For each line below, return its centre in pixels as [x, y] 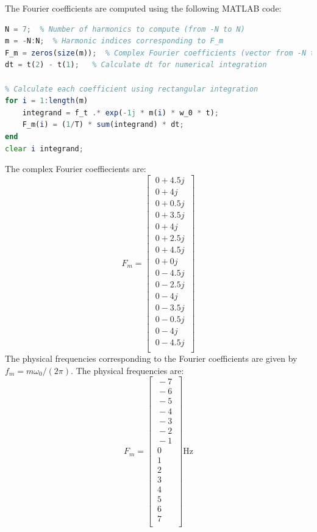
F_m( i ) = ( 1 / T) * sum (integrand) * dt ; [103, 125]
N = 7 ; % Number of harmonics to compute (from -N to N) [125, 29]
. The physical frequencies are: [127, 370]
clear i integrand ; [44, 149]
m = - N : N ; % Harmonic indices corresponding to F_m [114, 41]
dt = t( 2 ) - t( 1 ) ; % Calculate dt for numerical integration [136, 65]
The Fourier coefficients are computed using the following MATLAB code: [143, 8]
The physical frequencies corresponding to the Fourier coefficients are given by [151, 358]
